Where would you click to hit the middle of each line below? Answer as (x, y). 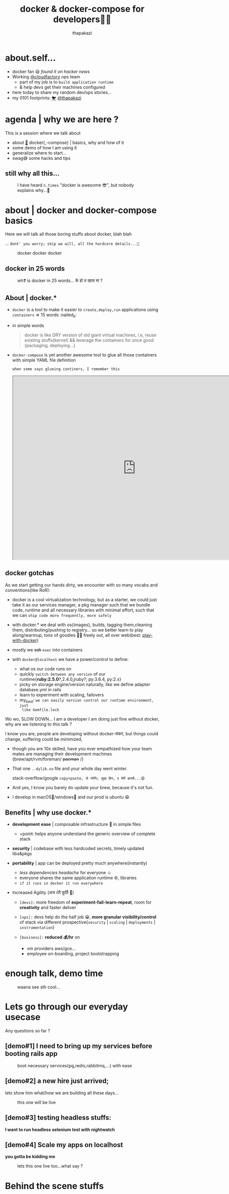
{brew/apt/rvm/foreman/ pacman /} (48, 759)
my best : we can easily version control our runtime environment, (87, 700)
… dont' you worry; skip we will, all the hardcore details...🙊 (72, 244)
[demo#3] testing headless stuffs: (58, 1118)
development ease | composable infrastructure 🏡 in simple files (76, 824)
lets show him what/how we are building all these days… (62, 1093)
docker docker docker (40, 253)
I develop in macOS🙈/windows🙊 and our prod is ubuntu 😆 (71, 797)
